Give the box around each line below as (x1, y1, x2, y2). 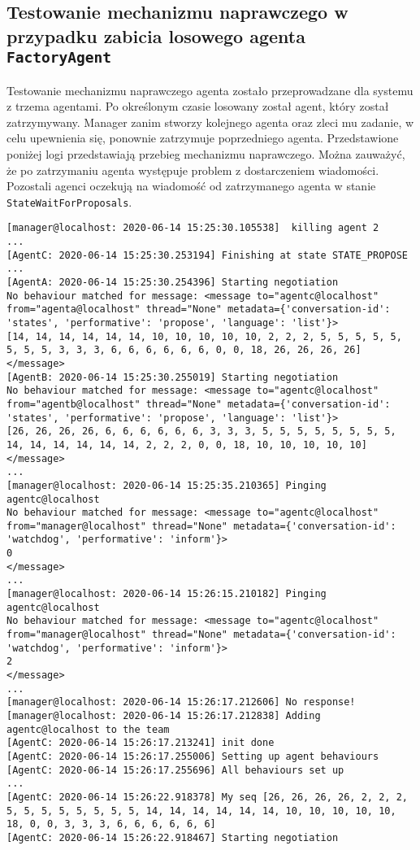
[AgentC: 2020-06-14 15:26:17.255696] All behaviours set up (6, 764, 344, 776)
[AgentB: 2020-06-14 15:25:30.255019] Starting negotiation (6, 371, 339, 383)
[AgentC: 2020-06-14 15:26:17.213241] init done (6, 737, 275, 749)
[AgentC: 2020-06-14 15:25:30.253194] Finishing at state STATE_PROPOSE (6, 249, 408, 261)
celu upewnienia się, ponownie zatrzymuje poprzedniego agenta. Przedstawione (6, 129, 399, 146)
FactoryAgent (6, 49, 111, 67)
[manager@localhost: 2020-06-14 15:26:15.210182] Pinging (6, 588, 327, 600)
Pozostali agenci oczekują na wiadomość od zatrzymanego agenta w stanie (6, 177, 376, 194)
